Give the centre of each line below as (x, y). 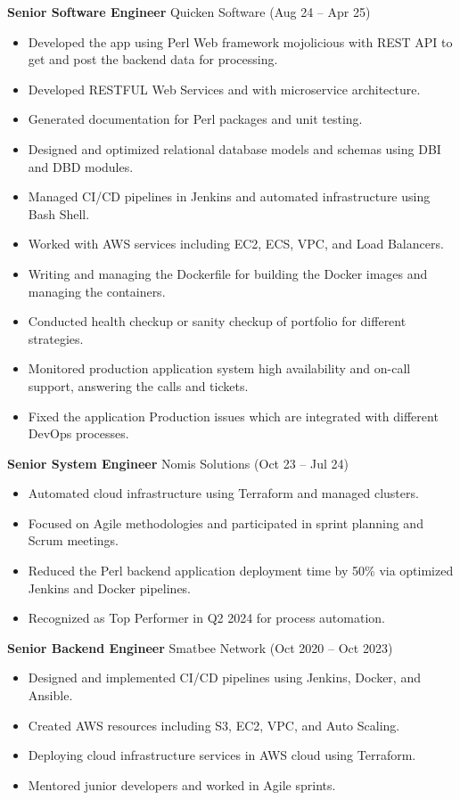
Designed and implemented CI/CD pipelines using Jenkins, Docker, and (224, 678)
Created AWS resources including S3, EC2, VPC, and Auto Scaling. (214, 725)
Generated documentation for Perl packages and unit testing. (195, 119)
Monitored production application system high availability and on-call (219, 368)
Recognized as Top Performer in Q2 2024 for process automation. (206, 618)
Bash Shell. (59, 213)
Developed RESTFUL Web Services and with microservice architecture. (224, 89)
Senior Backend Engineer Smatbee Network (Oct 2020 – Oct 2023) (200, 647)
